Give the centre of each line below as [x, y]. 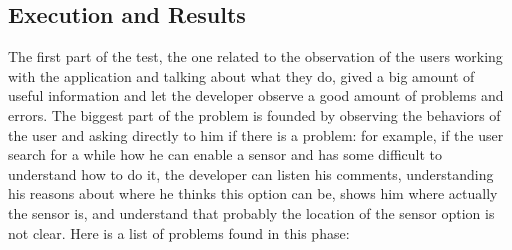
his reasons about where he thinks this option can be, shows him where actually [253, 193]
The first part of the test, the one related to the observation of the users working [255, 56]
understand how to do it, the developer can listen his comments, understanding [251, 173]
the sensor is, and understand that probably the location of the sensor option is [251, 212]
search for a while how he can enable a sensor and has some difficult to [225, 154]
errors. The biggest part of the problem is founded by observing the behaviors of [254, 114]
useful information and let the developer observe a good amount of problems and [256, 95]
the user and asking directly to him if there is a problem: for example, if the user [256, 134]
